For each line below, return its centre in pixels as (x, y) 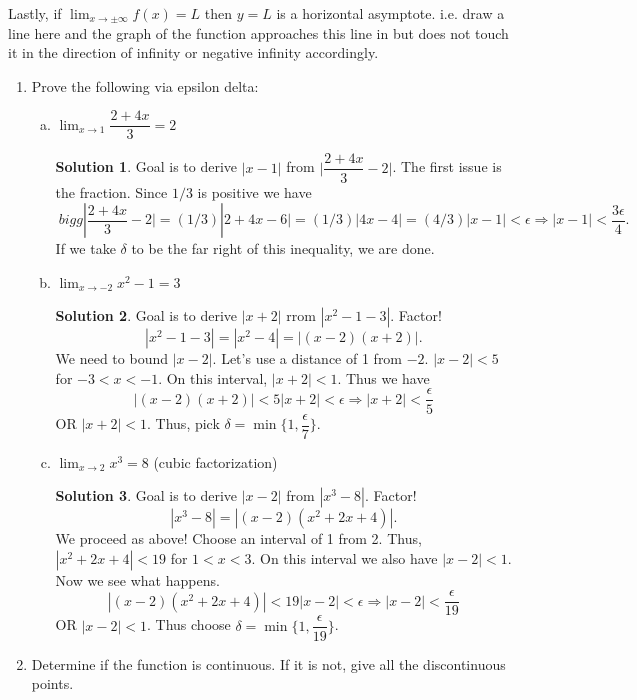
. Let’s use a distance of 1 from (307, 358)
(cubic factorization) (215, 461)
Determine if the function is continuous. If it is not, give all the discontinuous (268, 663)
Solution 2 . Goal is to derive (146, 315)
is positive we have (254, 191)
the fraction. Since (111, 191)
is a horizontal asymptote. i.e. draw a (390, 13)
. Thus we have (383, 377)
